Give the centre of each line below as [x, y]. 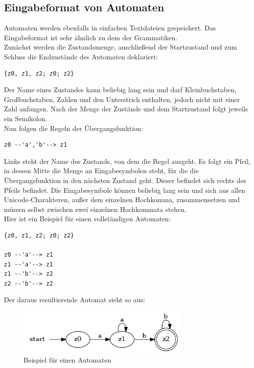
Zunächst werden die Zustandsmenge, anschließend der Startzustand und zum [121, 47]
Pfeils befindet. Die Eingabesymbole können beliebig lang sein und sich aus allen [125, 190]
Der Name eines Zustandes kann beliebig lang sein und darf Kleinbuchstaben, [120, 90]
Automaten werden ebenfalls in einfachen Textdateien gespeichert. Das [110, 28]
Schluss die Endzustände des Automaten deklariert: [81, 56]
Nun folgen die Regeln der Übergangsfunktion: [74, 128]
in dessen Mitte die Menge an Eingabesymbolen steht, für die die [101, 171]
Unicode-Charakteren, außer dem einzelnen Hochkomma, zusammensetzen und [122, 199]
